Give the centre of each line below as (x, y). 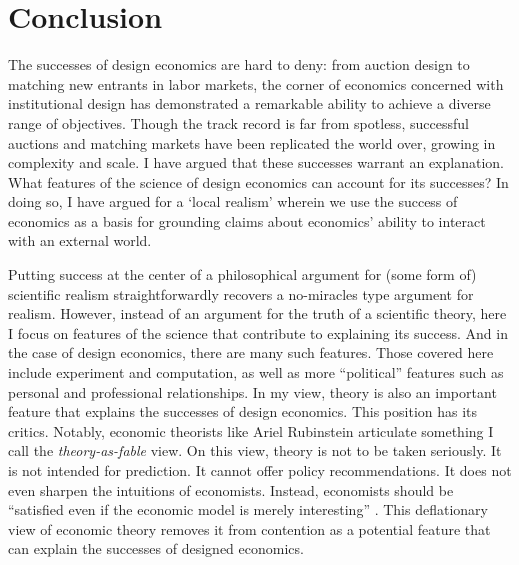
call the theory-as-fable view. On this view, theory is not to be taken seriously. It (255, 450)
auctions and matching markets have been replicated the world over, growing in (252, 142)
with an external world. (80, 240)
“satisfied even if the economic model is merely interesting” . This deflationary (248, 509)
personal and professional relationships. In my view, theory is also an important (252, 391)
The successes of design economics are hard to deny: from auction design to (239, 64)
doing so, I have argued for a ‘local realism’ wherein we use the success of (233, 201)
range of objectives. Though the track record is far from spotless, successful (238, 122)
